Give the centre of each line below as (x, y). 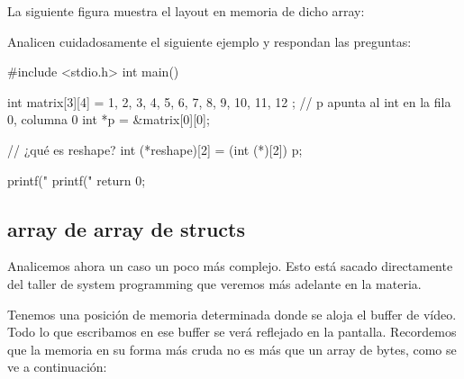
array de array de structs (127, 228)
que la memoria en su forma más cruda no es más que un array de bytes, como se (232, 349)
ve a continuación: (57, 367)
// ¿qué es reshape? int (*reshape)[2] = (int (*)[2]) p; (155, 149)
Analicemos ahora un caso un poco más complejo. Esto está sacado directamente (230, 266)
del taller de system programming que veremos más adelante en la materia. (214, 283)
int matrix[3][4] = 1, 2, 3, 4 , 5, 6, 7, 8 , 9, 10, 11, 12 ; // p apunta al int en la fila (229, 101)
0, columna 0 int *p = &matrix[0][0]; (109, 119)
